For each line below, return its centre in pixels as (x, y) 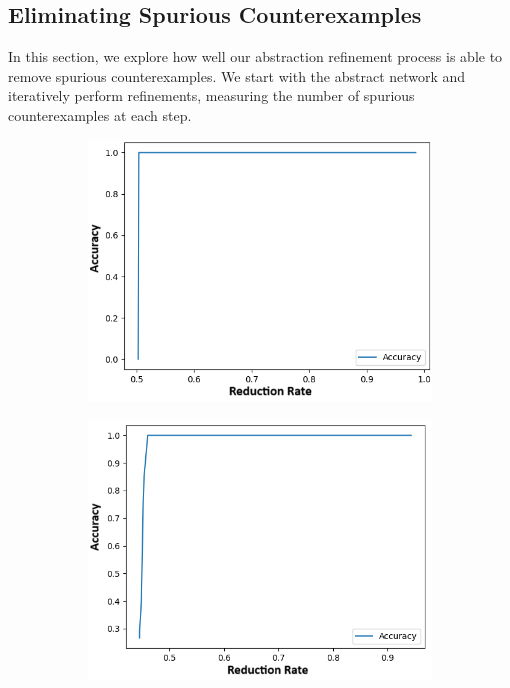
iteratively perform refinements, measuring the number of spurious (211, 95)
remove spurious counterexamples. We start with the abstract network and (237, 75)
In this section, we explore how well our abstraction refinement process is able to (255, 56)
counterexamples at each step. (100, 114)
